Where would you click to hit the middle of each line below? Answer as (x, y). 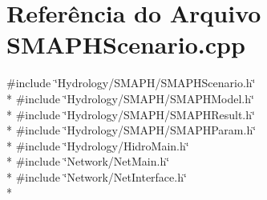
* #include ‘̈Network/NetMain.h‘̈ (88, 161)
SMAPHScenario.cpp (126, 44)
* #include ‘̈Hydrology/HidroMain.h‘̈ (98, 145)
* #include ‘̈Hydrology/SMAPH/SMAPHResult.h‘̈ (131, 114)
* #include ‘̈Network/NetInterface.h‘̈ (97, 176)
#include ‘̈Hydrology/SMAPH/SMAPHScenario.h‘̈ (131, 83)
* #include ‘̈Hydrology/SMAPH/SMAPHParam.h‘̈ (131, 130)
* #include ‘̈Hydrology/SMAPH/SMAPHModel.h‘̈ (130, 98)
